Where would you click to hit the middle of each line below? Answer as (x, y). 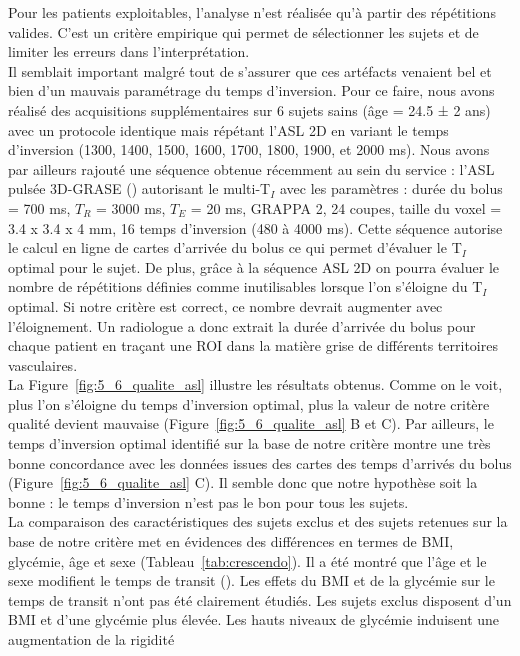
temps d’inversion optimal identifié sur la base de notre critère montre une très (249, 443)
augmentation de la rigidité (91, 639)
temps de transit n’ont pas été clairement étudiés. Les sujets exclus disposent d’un (260, 599)
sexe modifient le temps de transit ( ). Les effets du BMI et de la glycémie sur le (251, 580)
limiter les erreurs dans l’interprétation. (129, 51)
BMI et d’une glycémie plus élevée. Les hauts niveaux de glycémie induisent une (254, 619)
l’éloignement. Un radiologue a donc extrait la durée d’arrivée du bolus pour (242, 325)
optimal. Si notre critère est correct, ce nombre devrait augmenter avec (225, 305)
